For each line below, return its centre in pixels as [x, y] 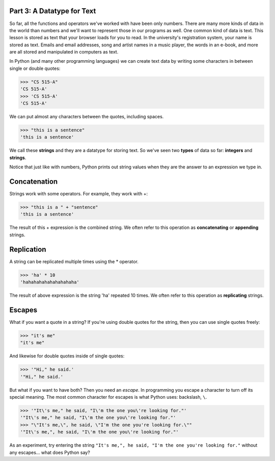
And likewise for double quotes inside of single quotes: [67, 356]
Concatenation [34, 181]
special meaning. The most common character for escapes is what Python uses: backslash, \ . [108, 397]
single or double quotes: [35, 68]
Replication [28, 249]
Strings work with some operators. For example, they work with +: [78, 194]
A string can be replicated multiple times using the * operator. [74, 261]
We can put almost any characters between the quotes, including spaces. [87, 117]
